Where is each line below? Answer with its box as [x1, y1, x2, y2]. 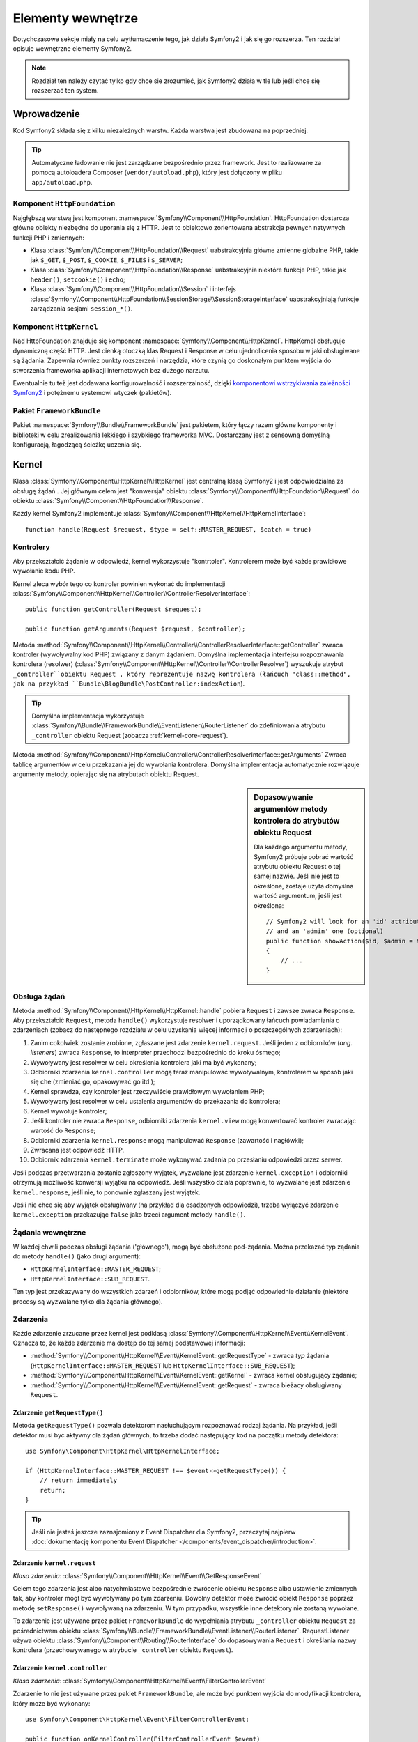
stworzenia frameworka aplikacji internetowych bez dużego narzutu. [13, 366, 210, 374]
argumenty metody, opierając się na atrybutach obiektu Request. [13, 770, 199, 778]
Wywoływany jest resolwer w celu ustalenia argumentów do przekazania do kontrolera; [30, 1097, 281, 1106]
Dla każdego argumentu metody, [254, 843, 348, 851]
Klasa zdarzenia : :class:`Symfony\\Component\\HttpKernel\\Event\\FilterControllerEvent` [13, 1677, 267, 1685]
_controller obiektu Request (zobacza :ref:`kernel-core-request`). [31, 731, 229, 739]
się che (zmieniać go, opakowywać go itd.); [30, 1077, 156, 1086]
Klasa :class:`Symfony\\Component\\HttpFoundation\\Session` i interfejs [30, 285, 237, 293]
